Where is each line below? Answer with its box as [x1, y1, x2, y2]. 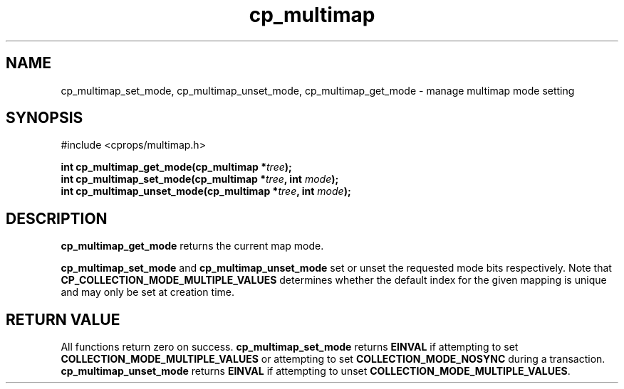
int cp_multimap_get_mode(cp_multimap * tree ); [61, 161, 292, 174]
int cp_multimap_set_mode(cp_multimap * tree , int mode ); [61, 173, 339, 186]
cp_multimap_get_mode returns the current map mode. [61, 240, 324, 252]
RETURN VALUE [6, 310, 120, 329]
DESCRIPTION [6, 209, 108, 228]
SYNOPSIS [6, 109, 83, 127]
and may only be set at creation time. [61, 286, 235, 299]
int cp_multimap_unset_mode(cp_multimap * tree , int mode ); [61, 185, 351, 198]
